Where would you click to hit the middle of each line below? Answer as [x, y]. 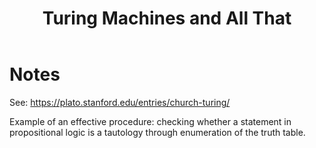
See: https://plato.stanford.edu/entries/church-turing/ [120, 102]
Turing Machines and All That [167, 18]
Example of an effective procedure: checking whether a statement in [150, 121]
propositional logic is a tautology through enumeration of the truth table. [157, 132]
